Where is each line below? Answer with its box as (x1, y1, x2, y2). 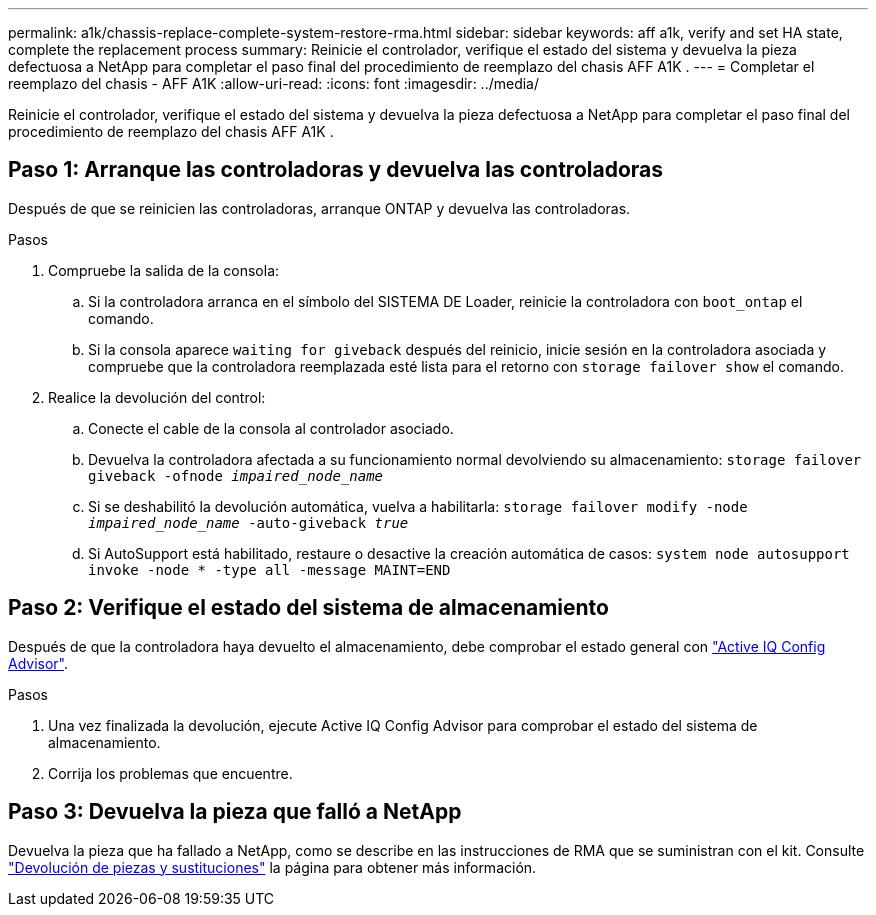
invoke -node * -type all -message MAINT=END (88, 561, 451, 578)
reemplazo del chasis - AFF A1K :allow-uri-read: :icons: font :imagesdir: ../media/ (8, 75, 540, 92)
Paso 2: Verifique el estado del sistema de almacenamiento (8, 595, 609, 621)
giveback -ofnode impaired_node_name (88, 467, 384, 484)
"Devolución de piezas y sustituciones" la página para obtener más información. (8, 858, 537, 876)
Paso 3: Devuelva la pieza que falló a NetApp (8, 799, 462, 825)
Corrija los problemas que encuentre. (48, 764, 293, 782)
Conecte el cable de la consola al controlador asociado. (88, 419, 454, 437)
